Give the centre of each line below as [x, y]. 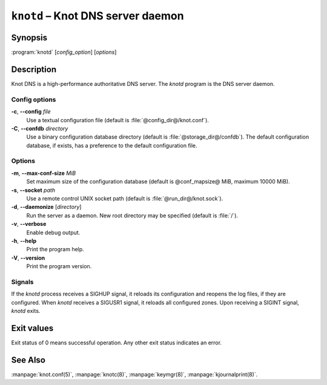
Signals [22, 281]
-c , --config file [31, 111]
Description [34, 69]
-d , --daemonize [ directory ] [46, 207]
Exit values [32, 328]
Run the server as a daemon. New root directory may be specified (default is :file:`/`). [132, 216]
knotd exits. [26, 311]
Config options [34, 99]
